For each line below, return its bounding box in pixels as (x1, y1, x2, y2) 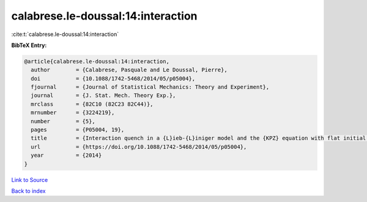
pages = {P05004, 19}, (31, 126, 125, 134)
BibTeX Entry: (11, 41, 47, 49)
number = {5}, (31, 118, 96, 124)
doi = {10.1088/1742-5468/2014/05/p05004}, (31, 75, 196, 82)
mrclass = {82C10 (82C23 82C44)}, (31, 101, 154, 107)
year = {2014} (31, 152, 102, 159)
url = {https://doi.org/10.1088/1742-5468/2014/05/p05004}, (31, 143, 247, 150)
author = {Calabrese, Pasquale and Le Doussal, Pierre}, (31, 67, 228, 73)
